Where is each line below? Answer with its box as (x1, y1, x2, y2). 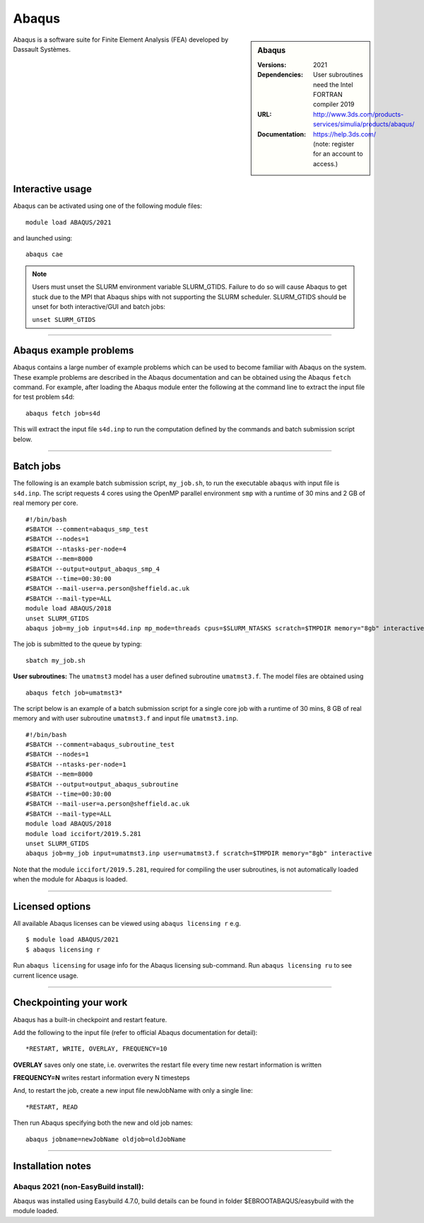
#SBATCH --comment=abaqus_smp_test (25, 526, 149, 533)
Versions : (257, 60, 287, 69)
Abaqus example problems (13, 344, 134, 357)
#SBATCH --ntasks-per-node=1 (25, 760, 126, 768)
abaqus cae (25, 250, 64, 258)
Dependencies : (257, 71, 304, 79)
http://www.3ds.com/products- (313, 110, 404, 118)
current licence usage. (13, 971, 79, 980)
